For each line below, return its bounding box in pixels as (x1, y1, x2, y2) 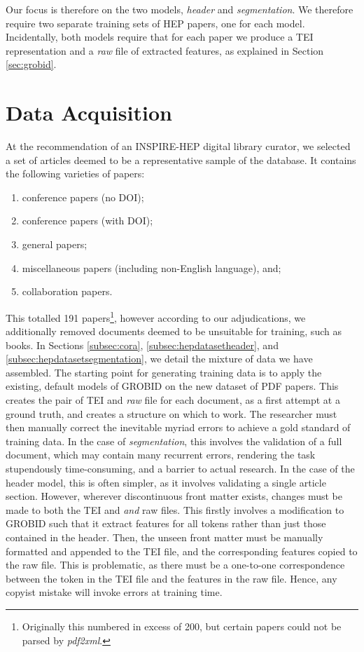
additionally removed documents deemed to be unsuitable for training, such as (6, 324, 342, 339)
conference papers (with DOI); (22, 213, 153, 228)
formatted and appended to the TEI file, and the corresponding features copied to (6, 543, 358, 558)
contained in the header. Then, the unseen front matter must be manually (6, 530, 323, 544)
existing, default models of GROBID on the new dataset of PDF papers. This (6, 379, 339, 393)
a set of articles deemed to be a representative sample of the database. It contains (6, 152, 356, 167)
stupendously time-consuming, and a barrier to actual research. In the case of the (6, 461, 355, 476)
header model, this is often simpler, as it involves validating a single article (6, 475, 326, 489)
